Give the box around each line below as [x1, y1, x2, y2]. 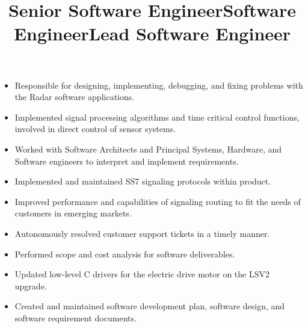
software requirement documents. [14, 311, 137, 324]
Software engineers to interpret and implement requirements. [14, 154, 239, 167]
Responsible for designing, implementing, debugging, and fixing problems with [14, 78, 303, 91]
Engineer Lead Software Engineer [13, 21, 291, 46]
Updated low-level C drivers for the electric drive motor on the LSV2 [14, 268, 270, 280]
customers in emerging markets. [14, 207, 132, 219]
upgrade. [14, 279, 47, 292]
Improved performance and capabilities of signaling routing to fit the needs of [14, 195, 301, 207]
